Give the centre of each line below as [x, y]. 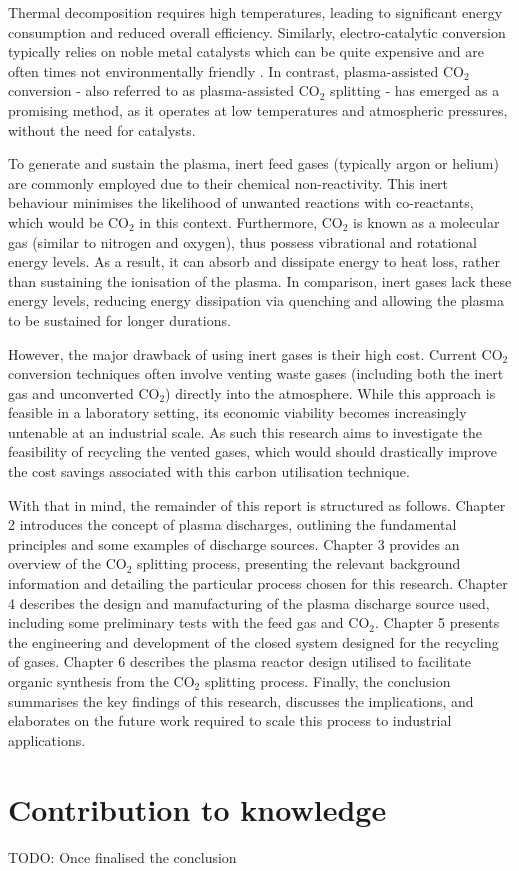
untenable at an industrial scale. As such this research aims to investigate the [245, 431]
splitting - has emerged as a [415, 90]
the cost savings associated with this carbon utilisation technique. [209, 471]
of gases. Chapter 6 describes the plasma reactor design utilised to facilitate [240, 661]
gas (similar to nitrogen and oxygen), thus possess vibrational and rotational [242, 241]
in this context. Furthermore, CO [241, 221]
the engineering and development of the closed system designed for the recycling [253, 641]
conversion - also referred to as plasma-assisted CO [164, 90]
